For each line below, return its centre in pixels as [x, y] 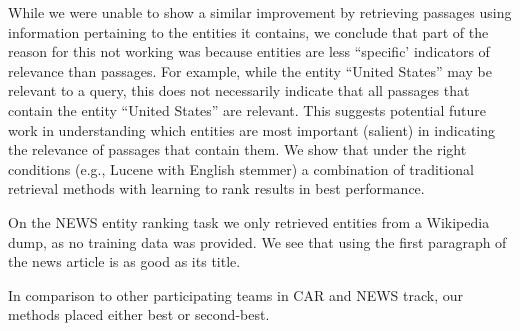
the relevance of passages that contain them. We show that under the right [237, 149]
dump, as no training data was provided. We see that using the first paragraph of [257, 241]
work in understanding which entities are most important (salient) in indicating [252, 129]
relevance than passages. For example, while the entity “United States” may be [250, 70]
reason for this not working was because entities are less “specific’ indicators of [249, 51]
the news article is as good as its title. [124, 261]
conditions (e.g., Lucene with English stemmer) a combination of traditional [241, 168]
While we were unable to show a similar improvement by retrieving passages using [260, 12]
